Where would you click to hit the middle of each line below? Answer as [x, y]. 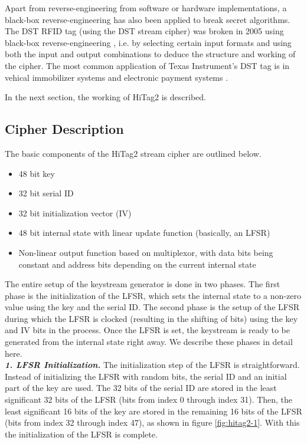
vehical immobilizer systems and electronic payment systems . [117, 77]
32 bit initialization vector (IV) [75, 213]
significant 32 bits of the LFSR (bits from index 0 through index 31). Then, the [149, 399]
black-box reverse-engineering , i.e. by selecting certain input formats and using [148, 42]
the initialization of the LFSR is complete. [81, 434]
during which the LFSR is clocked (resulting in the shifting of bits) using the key [151, 318]
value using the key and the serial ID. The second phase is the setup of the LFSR [152, 307]
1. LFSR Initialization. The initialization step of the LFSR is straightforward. [152, 365]
